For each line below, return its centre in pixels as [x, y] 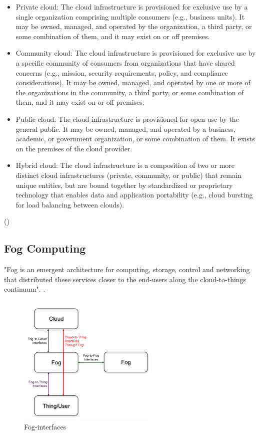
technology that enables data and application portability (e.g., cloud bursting [134, 195]
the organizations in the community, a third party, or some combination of [130, 92]
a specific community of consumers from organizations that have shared [125, 62]
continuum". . [25, 289]
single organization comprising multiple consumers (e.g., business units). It [130, 16]
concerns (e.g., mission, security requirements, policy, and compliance [122, 72]
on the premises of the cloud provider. [74, 148]
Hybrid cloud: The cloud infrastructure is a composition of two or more [125, 165]
